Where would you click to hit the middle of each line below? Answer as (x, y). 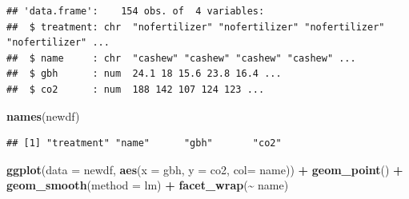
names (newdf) (43, 115)
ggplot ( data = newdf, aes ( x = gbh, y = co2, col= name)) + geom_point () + (205, 169)
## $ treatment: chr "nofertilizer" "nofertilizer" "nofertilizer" (196, 27)
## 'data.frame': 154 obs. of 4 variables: (136, 11)
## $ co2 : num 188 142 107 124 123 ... (136, 89)
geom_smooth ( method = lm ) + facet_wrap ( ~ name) (148, 185)
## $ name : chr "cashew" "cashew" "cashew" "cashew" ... (181, 58)
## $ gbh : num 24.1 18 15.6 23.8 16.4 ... (144, 74)
